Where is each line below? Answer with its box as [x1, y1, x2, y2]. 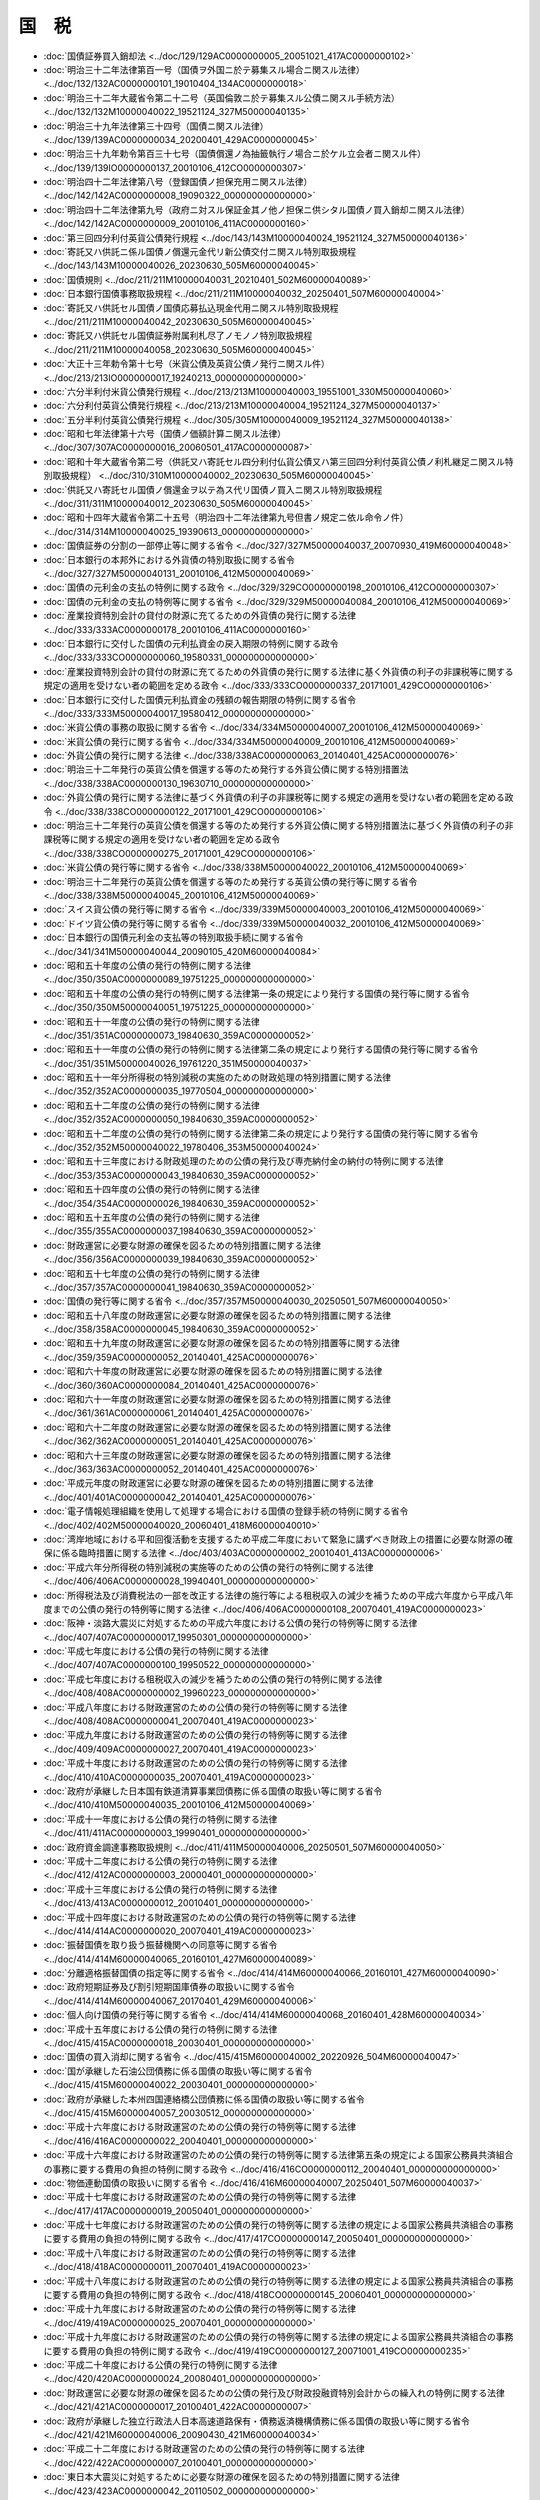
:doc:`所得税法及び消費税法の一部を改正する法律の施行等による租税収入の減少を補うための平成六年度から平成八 [43, 1589, 505, 1601]
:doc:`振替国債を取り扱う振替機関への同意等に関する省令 [43, 1939, 278, 1951]
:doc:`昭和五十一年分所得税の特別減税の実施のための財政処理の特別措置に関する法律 [43, 1071, 392, 1084]
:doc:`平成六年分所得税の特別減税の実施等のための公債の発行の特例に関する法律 [43, 1561, 374, 1573]
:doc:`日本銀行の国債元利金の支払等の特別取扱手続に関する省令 [43, 931, 304, 944]
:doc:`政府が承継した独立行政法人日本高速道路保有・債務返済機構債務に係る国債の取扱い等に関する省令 [43, 2415, 470, 2427]
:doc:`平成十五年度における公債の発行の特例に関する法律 [43, 2023, 278, 2035]
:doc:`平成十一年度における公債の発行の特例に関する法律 [43, 1813, 278, 1825]
